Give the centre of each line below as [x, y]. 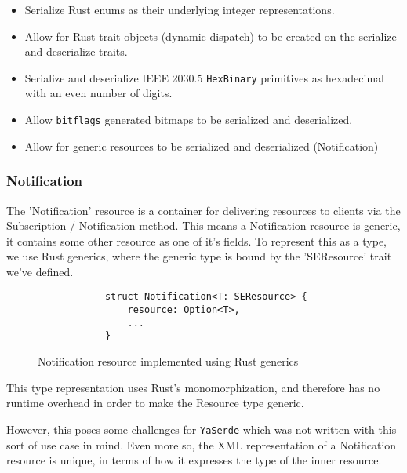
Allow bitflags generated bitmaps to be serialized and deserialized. [189, 120]
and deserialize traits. [76, 51]
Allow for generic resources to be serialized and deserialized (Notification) [202, 146]
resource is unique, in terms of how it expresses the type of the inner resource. [194, 460]
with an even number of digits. [98, 93]
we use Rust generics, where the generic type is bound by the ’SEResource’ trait [199, 256]
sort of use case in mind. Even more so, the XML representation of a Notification [202, 444]
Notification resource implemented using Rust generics [168, 361]
